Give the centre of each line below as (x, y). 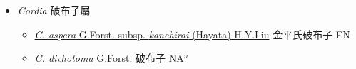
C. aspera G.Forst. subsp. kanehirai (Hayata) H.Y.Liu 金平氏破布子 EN (192, 34)
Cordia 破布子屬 (54, 10)
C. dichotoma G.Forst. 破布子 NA (109, 58)
